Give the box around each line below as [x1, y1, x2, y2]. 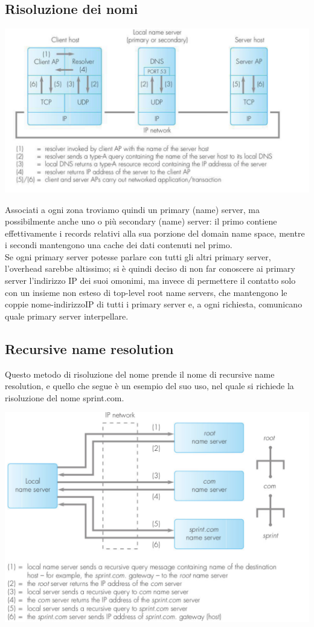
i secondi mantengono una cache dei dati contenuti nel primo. [5, 238, 232, 251]
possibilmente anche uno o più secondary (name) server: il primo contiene [5, 215, 277, 228]
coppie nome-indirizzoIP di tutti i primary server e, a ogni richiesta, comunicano [5, 298, 303, 310]
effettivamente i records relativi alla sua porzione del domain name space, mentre [5, 226, 305, 239]
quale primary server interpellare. [5, 309, 129, 322]
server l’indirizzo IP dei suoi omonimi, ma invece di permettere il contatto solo [5, 274, 296, 287]
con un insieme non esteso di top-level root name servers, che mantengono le [5, 286, 287, 298]
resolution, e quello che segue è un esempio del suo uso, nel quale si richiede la [5, 379, 294, 392]
